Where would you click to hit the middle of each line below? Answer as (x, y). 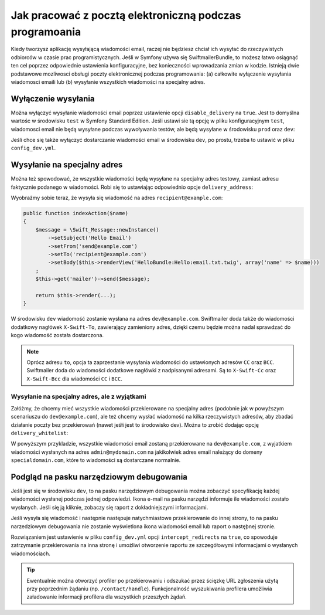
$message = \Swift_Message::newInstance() (97, 230)
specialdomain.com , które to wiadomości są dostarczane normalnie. (96, 460)
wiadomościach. (31, 553)
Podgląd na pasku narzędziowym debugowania (99, 477)
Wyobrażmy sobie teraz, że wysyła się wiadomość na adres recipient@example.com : (117, 198)
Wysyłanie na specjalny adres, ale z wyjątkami (78, 397)
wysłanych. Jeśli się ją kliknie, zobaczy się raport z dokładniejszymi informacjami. (110, 507)
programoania (46, 32)
